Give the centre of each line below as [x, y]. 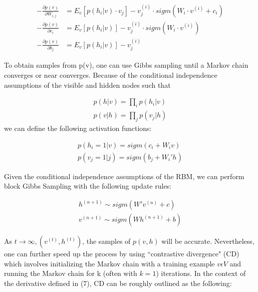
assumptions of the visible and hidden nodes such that [87, 85]
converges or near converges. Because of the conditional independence [111, 75]
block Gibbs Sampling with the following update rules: [88, 186]
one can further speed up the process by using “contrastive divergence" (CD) [122, 254]
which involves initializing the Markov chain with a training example [109, 263]
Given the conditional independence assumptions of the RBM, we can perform [124, 176]
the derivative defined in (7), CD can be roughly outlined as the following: [118, 283]
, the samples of [106, 241]
